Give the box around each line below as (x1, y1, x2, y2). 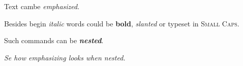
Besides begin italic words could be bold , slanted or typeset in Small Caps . (4, 18, 239, 28)
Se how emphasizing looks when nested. (4, 52, 126, 62)
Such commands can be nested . (4, 35, 104, 46)
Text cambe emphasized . (4, 1, 80, 11)
